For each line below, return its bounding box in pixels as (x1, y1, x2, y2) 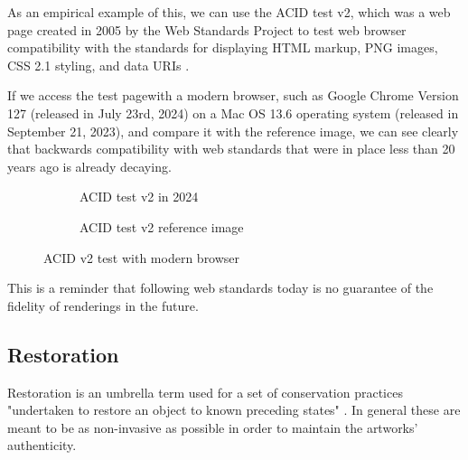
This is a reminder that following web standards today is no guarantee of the (7, 278, 434, 297)
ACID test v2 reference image (80, 217, 244, 236)
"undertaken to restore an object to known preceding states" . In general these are (7, 400, 461, 419)
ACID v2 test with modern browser (43, 248, 240, 267)
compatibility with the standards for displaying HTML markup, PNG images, (7, 38, 438, 57)
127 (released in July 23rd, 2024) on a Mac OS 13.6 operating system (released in (7, 103, 459, 122)
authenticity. (7, 436, 77, 455)
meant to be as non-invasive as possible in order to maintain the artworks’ (7, 418, 418, 437)
